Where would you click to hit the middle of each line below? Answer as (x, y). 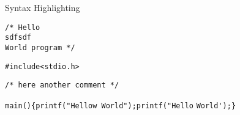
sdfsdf (18, 38)
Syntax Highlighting (43, 7)
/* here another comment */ (62, 85)
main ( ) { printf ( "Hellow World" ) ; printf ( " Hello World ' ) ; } (121, 106)
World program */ (40, 47)
